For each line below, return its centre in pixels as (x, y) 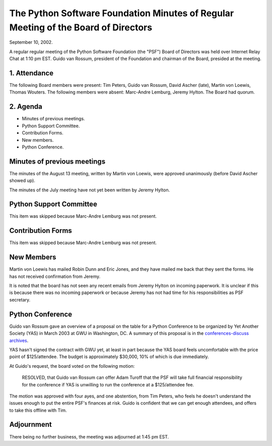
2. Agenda (26, 107)
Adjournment (31, 425)
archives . (19, 340)
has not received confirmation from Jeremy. (55, 276)
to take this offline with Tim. (38, 410)
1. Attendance (31, 73)
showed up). (22, 181)
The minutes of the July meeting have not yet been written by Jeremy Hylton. (90, 190)
